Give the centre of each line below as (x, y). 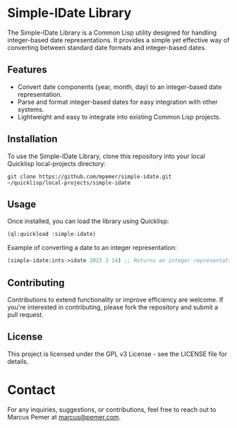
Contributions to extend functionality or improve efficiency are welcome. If (115, 299)
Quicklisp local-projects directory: (57, 163)
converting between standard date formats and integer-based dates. (107, 47)
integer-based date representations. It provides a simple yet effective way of (119, 40)
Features (27, 70)
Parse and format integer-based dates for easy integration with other (118, 102)
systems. (31, 109)
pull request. (25, 314)
